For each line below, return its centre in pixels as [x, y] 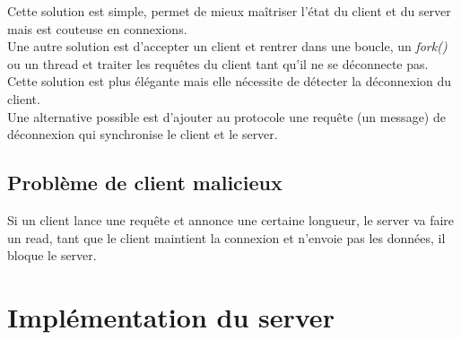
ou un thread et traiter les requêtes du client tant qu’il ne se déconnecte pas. [218, 63]
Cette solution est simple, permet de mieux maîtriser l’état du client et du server [229, 11]
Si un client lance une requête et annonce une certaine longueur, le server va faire [231, 219]
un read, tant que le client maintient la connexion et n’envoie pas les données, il [226, 237]
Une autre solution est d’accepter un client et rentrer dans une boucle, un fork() [227, 46]
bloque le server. [52, 255]
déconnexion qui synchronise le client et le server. [143, 134]
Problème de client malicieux [145, 183]
